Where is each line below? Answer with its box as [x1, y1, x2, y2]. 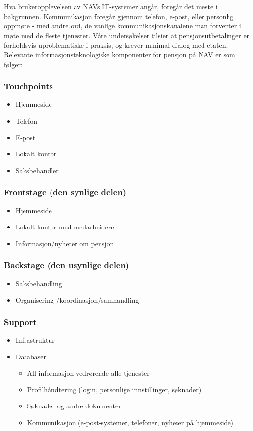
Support [4, 315, 37, 328]
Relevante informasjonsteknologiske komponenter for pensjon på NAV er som [4, 49, 235, 59]
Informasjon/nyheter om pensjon [15, 238, 114, 248]
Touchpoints [4, 80, 53, 92]
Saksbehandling [15, 278, 62, 288]
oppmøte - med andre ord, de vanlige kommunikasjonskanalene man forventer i [4, 21, 241, 31]
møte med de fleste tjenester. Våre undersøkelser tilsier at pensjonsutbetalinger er [4, 30, 250, 40]
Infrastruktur [15, 334, 55, 345]
